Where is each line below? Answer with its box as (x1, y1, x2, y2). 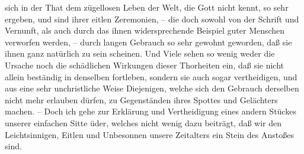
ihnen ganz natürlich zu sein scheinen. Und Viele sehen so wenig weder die (5, 47, 275, 60)
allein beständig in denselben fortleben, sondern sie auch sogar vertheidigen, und (5, 70, 297, 83)
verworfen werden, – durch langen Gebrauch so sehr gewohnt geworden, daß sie (5, 35, 292, 48)
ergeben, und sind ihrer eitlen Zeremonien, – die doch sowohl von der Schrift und (5, 12, 299, 25)
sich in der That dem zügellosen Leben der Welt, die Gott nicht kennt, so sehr (5, 1, 289, 13)
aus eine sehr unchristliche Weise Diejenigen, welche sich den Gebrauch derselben (5, 82, 299, 94)
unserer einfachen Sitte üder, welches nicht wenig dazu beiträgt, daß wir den (5, 116, 282, 129)
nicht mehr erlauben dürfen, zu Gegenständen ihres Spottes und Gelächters (5, 93, 278, 106)
